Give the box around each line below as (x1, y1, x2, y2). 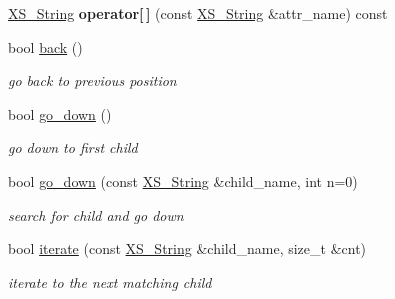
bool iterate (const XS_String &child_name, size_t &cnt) (8, 238, 367, 259)
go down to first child (8, 137, 138, 158)
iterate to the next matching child (8, 271, 212, 292)
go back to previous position (8, 70, 177, 91)
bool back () (8, 36, 83, 57)
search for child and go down (8, 204, 184, 225)
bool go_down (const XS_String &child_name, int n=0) (8, 170, 358, 191)
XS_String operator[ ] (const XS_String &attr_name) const (8, 3, 388, 23)
